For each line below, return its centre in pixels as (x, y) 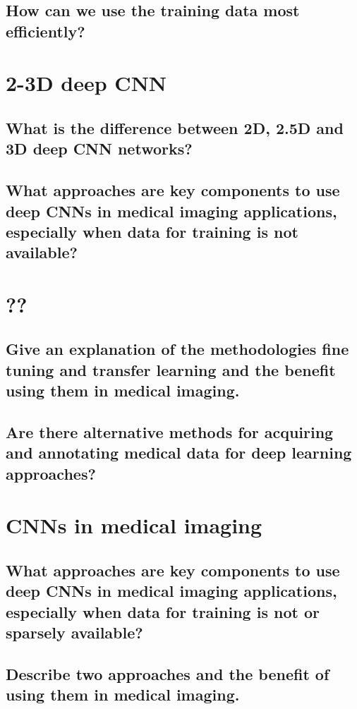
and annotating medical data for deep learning (179, 453)
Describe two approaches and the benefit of (168, 673)
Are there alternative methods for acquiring (170, 432)
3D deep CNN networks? (99, 149)
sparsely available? (74, 632)
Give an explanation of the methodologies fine (177, 349)
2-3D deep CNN (86, 83)
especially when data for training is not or (163, 611)
